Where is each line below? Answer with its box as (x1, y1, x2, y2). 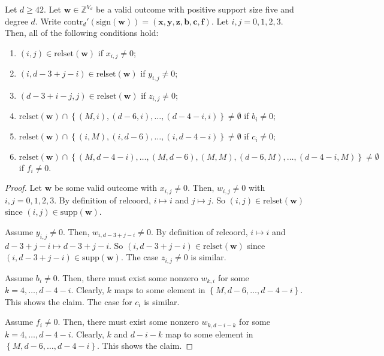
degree (5, 14, 28, 27)
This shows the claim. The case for (5, 295, 132, 308)
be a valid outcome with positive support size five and (96, 3, 294, 15)
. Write (35, 14, 61, 27)
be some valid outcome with (54, 181, 158, 194)
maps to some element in (114, 284, 205, 296)
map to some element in (165, 327, 253, 340)
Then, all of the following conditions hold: (5, 26, 159, 39)
